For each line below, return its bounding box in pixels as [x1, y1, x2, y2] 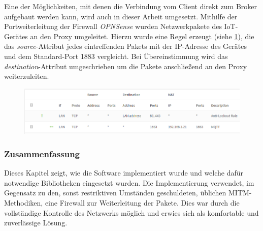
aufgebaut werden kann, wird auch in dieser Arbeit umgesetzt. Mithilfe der [4, 11, 238, 21]
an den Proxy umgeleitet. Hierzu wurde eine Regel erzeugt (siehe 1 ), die [30, 31, 254, 41]
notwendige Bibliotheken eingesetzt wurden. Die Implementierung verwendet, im [4, 177, 254, 188]
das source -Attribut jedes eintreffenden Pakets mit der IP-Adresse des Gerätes [4, 41, 247, 51]
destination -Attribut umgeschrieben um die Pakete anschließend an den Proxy [4, 61, 247, 71]
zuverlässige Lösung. [4, 217, 68, 228]
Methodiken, [4, 197, 43, 208]
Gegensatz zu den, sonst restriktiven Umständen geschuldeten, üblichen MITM [4, 187, 249, 198]
